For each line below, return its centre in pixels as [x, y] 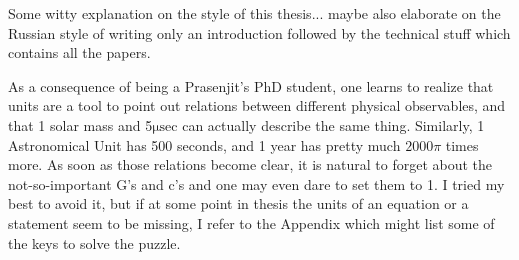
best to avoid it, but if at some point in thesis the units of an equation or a [238, 203]
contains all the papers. [79, 52]
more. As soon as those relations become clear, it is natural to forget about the [250, 164]
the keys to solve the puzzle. [94, 242]
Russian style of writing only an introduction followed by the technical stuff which [259, 32]
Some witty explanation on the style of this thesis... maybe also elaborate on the [254, 13]
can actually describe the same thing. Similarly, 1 [333, 124]
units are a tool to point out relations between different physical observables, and [257, 105]
